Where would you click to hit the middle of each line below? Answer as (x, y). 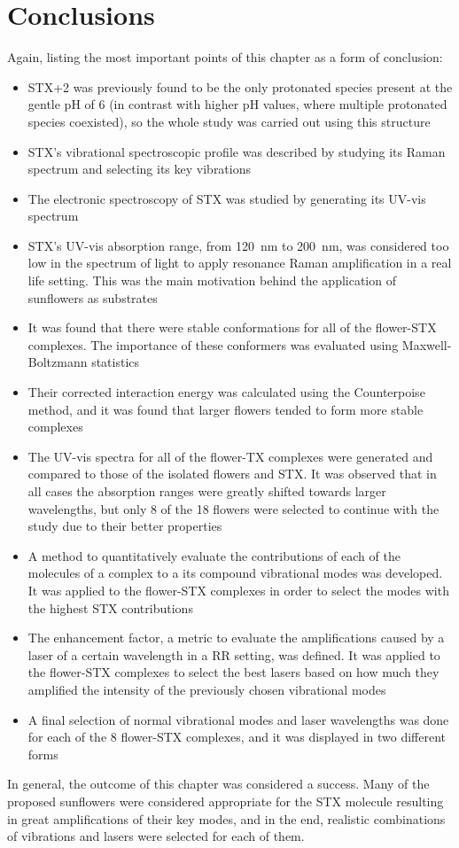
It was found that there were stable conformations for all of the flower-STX (232, 327)
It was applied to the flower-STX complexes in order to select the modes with (238, 590)
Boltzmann (58, 362)
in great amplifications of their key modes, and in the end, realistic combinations (226, 818)
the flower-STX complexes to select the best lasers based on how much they (233, 672)
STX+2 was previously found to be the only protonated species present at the (240, 86)
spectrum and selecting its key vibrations (140, 169)
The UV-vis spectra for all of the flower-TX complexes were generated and (230, 456)
